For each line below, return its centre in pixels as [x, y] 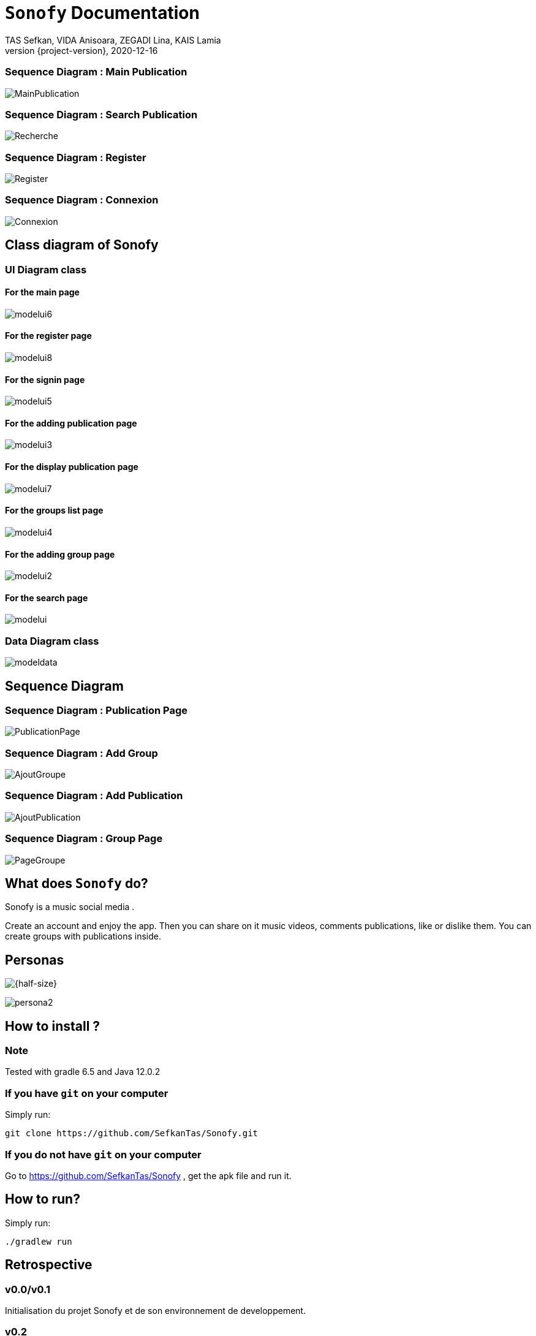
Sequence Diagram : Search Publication [101, 114]
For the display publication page [72, 467]
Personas [35, 960]
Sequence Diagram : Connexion [82, 200]
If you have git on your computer [87, 1093]
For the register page [48, 336]
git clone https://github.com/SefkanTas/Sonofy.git [132, 1133]
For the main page [42, 292]
